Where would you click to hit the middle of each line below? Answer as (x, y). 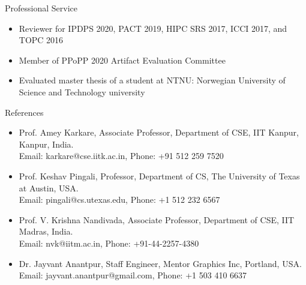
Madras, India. (46, 231)
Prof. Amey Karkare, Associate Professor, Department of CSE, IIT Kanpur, (159, 132)
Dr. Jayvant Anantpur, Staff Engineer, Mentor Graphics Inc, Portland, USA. (160, 263)
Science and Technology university (82, 91)
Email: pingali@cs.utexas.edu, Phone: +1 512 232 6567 (119, 199)
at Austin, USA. (49, 187)
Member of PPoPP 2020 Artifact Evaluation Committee (122, 60)
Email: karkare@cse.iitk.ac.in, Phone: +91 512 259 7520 (121, 156)
